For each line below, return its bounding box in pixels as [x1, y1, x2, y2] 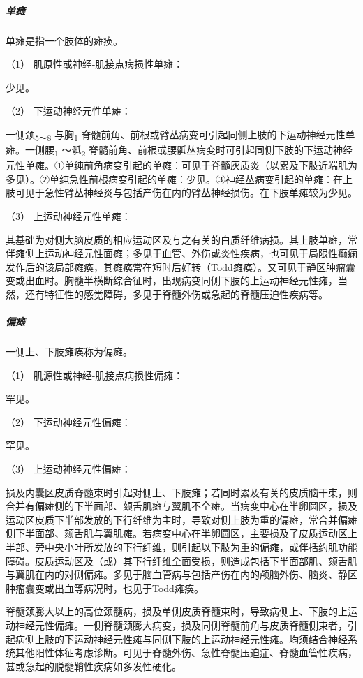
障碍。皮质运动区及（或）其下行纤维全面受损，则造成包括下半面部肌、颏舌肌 [6, 553, 357, 568]
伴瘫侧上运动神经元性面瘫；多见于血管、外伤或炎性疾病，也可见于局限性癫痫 [6, 246, 357, 260]
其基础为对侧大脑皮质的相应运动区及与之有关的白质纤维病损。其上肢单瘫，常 [6, 232, 357, 246]
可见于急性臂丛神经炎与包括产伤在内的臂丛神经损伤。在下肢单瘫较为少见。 [15, 185, 357, 200]
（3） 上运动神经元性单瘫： [6, 208, 131, 223]
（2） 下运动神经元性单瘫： [6, 103, 131, 118]
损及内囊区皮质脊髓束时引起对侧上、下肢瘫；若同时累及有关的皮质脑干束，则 [6, 485, 357, 499]
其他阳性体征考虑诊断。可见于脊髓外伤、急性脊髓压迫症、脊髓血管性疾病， [15, 645, 357, 660]
